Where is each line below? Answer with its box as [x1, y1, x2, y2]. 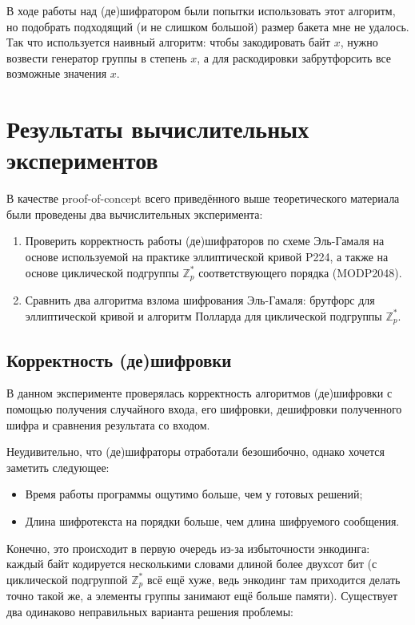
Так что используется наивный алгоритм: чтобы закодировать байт [6, 34, 330, 50]
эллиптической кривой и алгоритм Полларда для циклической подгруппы [25, 307, 382, 324]
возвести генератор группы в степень [6, 49, 187, 66]
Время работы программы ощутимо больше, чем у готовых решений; [25, 486, 363, 502]
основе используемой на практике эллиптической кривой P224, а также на [25, 248, 389, 265]
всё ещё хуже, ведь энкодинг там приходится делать [146, 571, 401, 587]
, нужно [340, 34, 378, 50]
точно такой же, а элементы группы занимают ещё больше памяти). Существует [6, 587, 398, 604]
